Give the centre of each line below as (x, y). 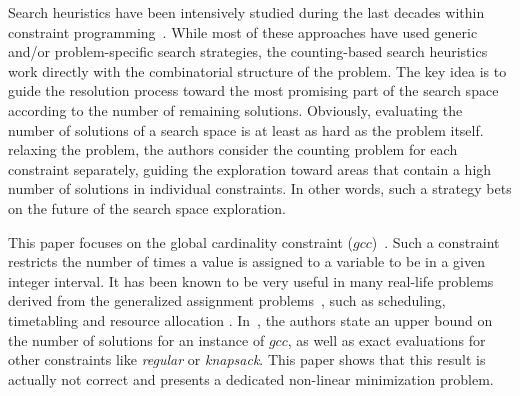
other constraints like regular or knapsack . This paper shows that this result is (247, 359)
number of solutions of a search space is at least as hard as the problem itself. (246, 129)
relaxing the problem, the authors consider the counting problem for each (233, 149)
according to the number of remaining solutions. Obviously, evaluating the (235, 109)
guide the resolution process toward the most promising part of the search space (253, 90)
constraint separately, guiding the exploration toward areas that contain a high (250, 168)
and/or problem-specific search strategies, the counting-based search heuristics (248, 51)
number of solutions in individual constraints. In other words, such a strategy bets (260, 188)
